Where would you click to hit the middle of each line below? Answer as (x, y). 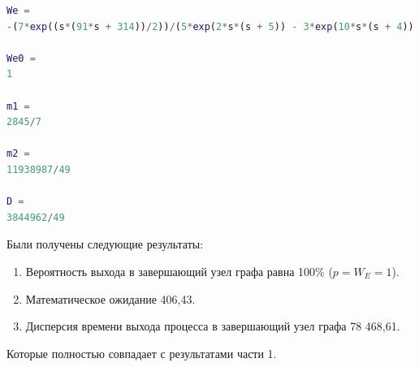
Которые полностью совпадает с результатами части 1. (142, 353)
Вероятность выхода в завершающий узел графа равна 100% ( (179, 271)
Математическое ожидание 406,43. (110, 298)
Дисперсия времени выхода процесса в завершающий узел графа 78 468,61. (213, 326)
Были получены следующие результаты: (105, 244)
